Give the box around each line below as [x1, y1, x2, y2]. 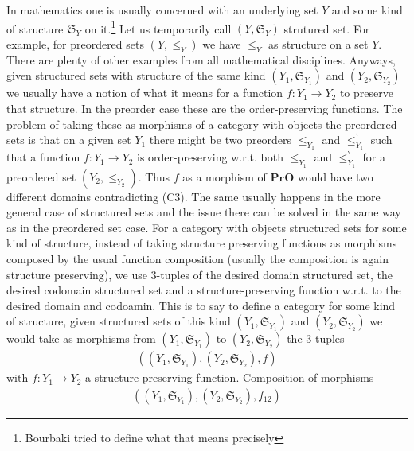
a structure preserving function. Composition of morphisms [85, 369, 374, 386]
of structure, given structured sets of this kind [6, 313, 231, 329]
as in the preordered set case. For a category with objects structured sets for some [6, 219, 407, 235]
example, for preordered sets [6, 35, 144, 52]
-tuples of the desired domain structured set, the [156, 266, 393, 282]
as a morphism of [182, 168, 267, 185]
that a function [6, 149, 80, 165]
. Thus [138, 168, 170, 185]
